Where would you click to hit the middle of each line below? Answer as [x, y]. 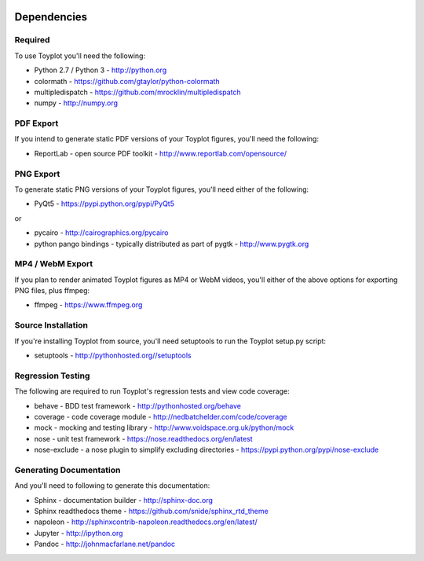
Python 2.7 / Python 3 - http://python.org [101, 70]
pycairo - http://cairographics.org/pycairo [101, 233]
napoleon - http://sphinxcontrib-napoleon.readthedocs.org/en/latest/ [146, 522]
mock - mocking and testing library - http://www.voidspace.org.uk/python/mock [164, 427]
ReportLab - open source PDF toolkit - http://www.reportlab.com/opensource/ [161, 153]
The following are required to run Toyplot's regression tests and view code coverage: [152, 391]
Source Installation [51, 325]
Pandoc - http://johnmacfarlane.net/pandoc [105, 544]
